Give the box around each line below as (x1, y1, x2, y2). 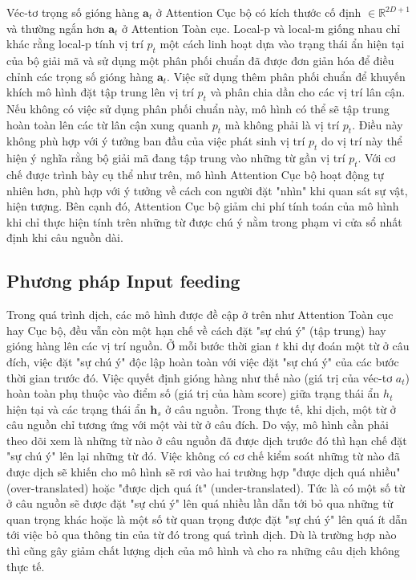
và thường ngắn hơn (6, 19, 105, 36)
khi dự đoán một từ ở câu (283, 337, 410, 354)
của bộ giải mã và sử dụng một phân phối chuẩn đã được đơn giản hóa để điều (6, 51, 394, 68)
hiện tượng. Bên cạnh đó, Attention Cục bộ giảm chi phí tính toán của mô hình (6, 198, 399, 214)
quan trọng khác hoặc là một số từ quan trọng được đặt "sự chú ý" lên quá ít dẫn (6, 510, 407, 527)
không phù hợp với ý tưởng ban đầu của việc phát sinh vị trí (6, 133, 305, 149)
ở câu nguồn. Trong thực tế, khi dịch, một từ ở (165, 400, 396, 417)
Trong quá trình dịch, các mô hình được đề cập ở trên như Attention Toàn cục (6, 306, 394, 323)
